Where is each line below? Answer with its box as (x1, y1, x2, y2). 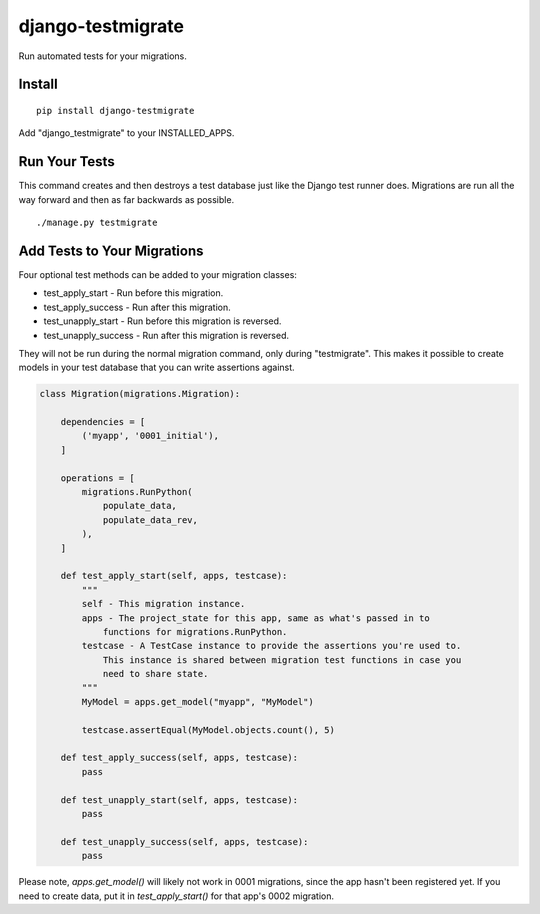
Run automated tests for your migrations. (18, 50, 187, 62)
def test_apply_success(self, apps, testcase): (60, 752, 299, 764)
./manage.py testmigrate (36, 217, 158, 229)
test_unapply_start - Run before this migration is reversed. (43, 315, 282, 327)
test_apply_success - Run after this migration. (43, 301, 231, 313)
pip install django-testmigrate (36, 105, 195, 116)
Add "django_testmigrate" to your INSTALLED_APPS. (18, 127, 235, 139)
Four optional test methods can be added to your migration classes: (18, 268, 297, 280)
